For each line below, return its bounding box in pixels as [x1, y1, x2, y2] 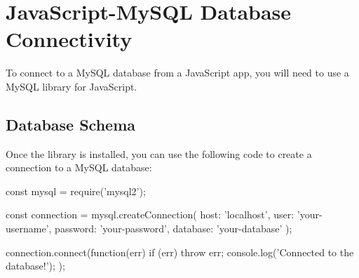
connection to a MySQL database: [6, 160, 152, 175]
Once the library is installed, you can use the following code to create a [6, 146, 312, 161]
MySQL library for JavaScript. [6, 79, 137, 93]
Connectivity [6, 25, 133, 53]
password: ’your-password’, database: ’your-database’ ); [55, 221, 292, 236]
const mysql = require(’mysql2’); [6, 183, 146, 198]
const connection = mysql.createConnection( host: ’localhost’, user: [6, 207, 294, 222]
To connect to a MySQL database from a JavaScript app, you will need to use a [6, 65, 349, 80]
